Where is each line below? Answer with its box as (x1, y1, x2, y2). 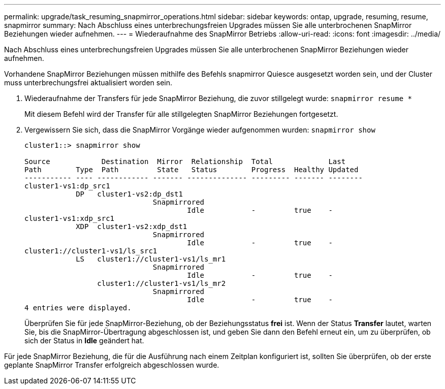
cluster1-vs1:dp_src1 (24, 182, 110, 190)
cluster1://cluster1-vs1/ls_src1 (24, 247, 157, 255)
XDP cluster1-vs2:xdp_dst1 (76, 222, 187, 231)
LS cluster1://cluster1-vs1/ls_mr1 (76, 255, 226, 263)
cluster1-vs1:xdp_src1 (24, 214, 115, 222)
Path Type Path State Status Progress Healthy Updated (24, 166, 359, 174)
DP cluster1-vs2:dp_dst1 (76, 190, 183, 198)
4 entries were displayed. (24, 304, 132, 312)
